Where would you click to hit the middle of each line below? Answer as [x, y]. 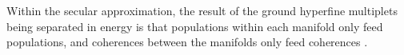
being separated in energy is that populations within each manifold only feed [195, 26]
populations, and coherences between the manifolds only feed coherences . [187, 42]
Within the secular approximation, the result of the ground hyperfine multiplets [202, 10]
